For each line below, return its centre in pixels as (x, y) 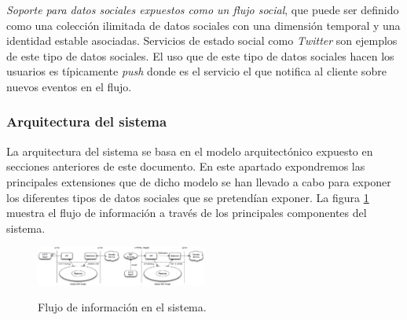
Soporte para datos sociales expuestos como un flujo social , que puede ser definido (203, 9)
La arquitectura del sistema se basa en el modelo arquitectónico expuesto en (190, 151)
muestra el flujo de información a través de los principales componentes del (187, 213)
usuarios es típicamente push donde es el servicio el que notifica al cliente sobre (196, 71)
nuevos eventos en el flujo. (69, 86)
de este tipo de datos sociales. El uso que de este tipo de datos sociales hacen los (200, 55)
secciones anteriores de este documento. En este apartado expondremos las (186, 166)
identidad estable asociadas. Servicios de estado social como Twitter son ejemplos (202, 40)
